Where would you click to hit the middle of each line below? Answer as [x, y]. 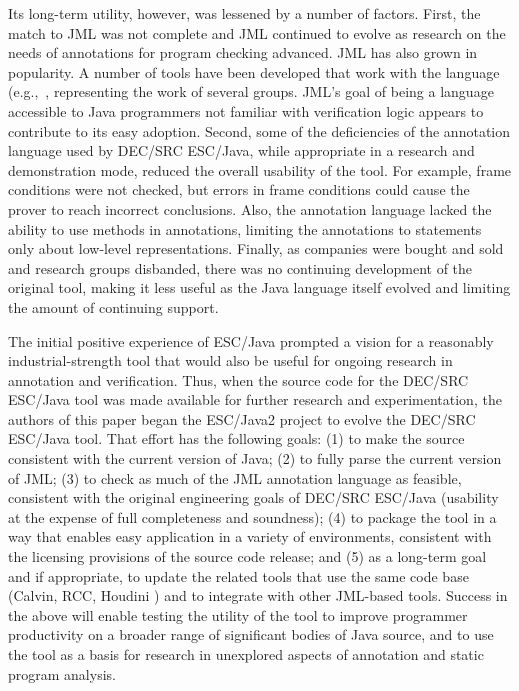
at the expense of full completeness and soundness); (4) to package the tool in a [252, 516]
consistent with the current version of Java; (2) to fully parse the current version [255, 458]
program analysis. [62, 673]
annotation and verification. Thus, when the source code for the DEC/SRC [238, 379]
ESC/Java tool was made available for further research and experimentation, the [255, 399]
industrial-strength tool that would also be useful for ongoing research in [230, 360]
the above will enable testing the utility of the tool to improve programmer [238, 614]
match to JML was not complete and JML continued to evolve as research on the [257, 32]
